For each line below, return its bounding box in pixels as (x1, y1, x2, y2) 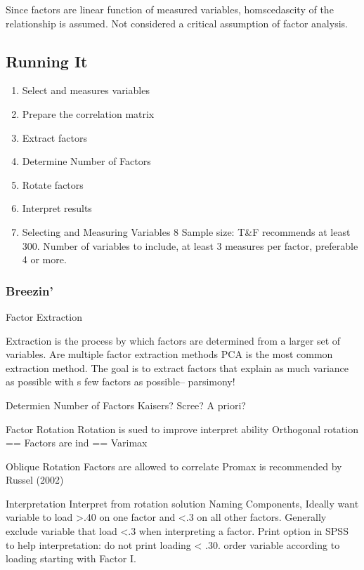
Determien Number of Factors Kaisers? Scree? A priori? (6, 397, 246, 412)
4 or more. (22, 252, 67, 267)
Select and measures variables (22, 83, 150, 98)
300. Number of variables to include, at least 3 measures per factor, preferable (22, 238, 358, 253)
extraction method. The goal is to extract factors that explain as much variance (6, 360, 349, 375)
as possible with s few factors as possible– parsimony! (6, 374, 235, 389)
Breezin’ (6, 281, 53, 299)
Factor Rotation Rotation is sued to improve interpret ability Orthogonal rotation (6, 421, 358, 436)
